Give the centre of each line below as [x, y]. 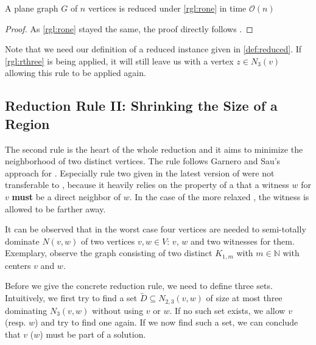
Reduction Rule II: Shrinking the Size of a [141, 106]
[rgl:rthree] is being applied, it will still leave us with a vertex [119, 61]
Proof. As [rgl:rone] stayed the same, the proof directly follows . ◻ [129, 28]
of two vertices [108, 241]
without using [118, 310]
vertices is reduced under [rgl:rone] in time [167, 8]
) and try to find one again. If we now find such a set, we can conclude [167, 322]
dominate [22, 241]
